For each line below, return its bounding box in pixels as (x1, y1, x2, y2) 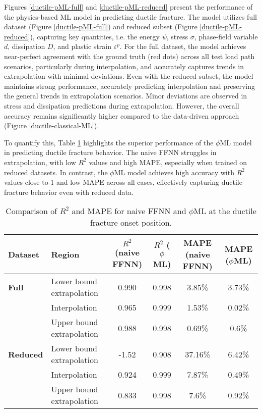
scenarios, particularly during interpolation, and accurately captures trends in (4, 61, 244, 71)
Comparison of (6, 205, 57, 217)
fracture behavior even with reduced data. (4, 186, 134, 197)
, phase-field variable (194, 31, 258, 41)
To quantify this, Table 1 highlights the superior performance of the (4, 137, 214, 147)
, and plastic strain (53, 41, 111, 51)
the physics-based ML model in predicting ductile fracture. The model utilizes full (4, 11, 257, 22)
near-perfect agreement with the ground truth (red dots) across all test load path (4, 50, 255, 61)
